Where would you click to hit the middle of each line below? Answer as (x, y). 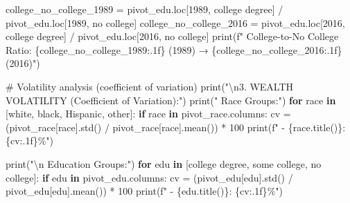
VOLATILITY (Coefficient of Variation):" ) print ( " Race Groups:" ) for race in (171, 100)
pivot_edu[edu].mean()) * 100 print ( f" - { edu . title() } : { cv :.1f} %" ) (144, 191)
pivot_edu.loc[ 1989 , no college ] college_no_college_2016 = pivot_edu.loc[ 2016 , (175, 22)
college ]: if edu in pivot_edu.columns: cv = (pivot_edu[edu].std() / (149, 177)
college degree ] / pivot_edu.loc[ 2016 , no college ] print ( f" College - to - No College (172, 36)
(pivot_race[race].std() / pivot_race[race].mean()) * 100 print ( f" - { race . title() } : (176, 127)
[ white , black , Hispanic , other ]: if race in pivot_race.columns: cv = (148, 114)
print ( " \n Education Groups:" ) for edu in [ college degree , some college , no (164, 163)
